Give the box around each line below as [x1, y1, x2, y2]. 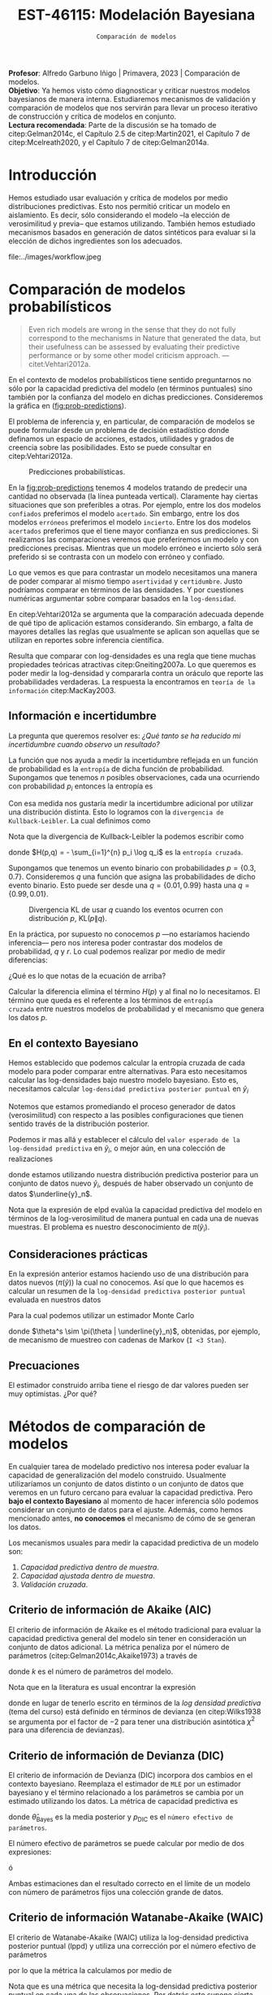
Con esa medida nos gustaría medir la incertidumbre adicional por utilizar [8, 799, 254, 809]
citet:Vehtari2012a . [28, 359, 91, 369]
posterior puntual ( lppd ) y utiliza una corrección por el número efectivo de [8, 1940, 257, 1950]
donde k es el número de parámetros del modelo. [8, 1666, 174, 1676]
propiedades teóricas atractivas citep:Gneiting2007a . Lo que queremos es [8, 659, 257, 669]
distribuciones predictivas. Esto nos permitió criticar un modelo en [8, 201, 231, 211]
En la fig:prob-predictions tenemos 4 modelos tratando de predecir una [8, 482, 248, 492]
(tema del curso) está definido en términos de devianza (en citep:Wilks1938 [8, 1706, 261, 1716]
